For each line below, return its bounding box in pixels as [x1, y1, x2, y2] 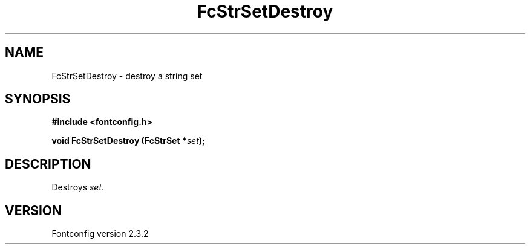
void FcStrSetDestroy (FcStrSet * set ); [51, 135, 205, 146]
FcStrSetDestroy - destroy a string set [51, 70, 203, 81]
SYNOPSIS [5, 91, 71, 107]
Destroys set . [51, 182, 105, 193]
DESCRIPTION [5, 156, 91, 172]
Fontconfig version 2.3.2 [51, 228, 149, 239]
